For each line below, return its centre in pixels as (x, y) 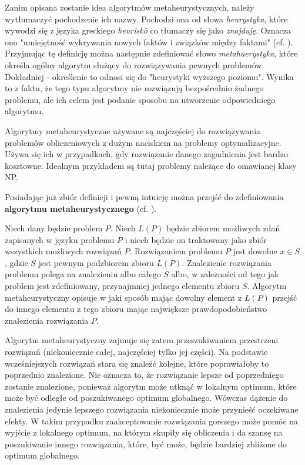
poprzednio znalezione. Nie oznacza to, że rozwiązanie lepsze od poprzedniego (144, 375)
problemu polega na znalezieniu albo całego (83, 274)
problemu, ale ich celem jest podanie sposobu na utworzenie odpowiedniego (140, 99)
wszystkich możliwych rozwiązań (63, 251)
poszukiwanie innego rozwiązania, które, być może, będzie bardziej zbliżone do (146, 444)
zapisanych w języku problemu (60, 239)
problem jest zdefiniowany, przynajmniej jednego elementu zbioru (122, 286)
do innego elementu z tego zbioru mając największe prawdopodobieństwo (136, 309)
